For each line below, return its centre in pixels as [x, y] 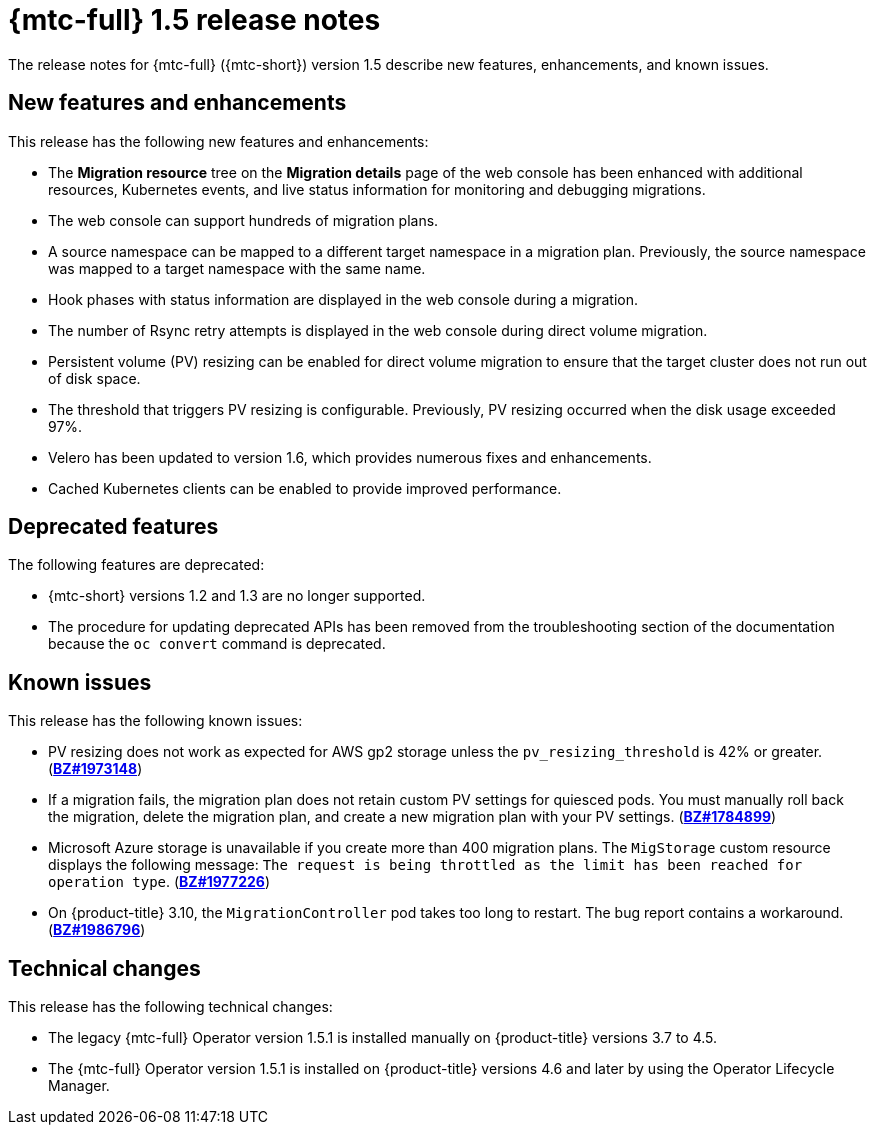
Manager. [79, 1086]
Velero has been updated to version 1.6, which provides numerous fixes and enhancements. [350, 457]
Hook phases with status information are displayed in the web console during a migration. [343, 299]
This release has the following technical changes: [170, 1007]
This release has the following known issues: [155, 721]
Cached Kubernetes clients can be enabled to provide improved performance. [305, 488]
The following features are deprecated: [136, 565]
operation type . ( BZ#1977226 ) [159, 882]
